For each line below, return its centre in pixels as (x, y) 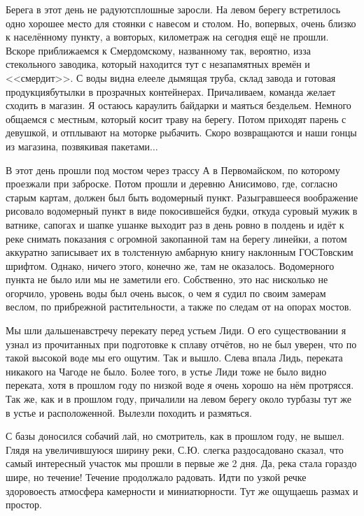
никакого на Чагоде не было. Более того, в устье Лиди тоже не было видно (166, 371)
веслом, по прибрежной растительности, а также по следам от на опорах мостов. (179, 307)
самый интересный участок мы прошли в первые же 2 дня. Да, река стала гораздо (181, 463)
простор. (24, 504)
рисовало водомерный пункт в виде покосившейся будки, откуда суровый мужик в (182, 211)
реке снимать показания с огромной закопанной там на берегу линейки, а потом (176, 238)
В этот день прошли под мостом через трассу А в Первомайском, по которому (173, 170)
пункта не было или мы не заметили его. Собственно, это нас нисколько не (167, 279)
